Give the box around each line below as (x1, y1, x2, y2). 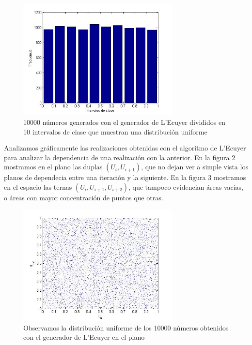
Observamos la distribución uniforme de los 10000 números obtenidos (23, 322, 229, 332)
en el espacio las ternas (4, 181, 72, 192)
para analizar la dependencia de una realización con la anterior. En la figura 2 (4, 152, 236, 162)
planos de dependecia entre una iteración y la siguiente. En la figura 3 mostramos (4, 172, 246, 182)
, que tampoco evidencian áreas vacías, (128, 181, 243, 192)
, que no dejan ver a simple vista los (141, 162, 248, 172)
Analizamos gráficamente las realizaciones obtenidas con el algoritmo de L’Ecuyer (4, 143, 246, 153)
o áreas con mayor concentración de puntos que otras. (4, 192, 163, 202)
